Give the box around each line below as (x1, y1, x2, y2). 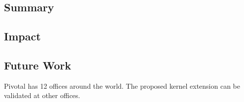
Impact (4, 29, 41, 44)
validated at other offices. (4, 90, 80, 101)
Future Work (4, 57, 71, 72)
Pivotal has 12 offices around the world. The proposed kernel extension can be (4, 80, 240, 91)
